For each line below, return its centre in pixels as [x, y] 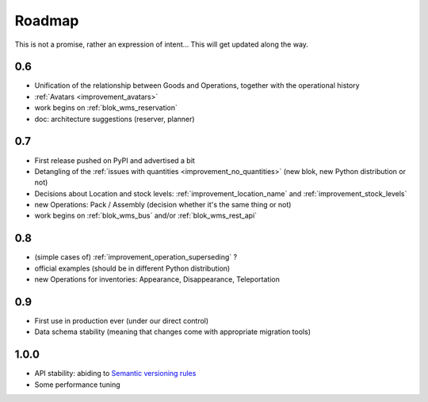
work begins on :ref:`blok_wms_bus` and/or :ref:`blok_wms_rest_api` [146, 216]
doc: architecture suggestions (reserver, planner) [115, 119]
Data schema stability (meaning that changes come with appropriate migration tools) [172, 332]
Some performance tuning [77, 385]
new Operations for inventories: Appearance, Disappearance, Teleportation [157, 279]
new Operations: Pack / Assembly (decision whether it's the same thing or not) [163, 205]
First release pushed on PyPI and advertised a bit [115, 160]
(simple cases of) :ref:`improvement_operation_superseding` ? [136, 257]
